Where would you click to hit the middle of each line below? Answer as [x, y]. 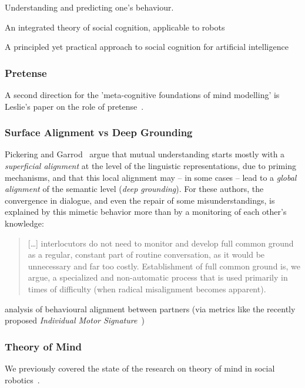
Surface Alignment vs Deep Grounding [99, 132]
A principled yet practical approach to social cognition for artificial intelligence [147, 47]
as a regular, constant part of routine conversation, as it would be [146, 254]
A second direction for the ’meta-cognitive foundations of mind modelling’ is [142, 95]
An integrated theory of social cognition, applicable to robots [115, 27]
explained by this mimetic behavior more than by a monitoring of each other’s [146, 212]
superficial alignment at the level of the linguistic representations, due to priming [150, 166]
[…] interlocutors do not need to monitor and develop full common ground [161, 243]
